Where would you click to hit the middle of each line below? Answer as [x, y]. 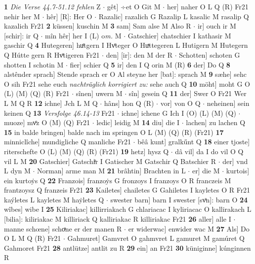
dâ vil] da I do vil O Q [209, 151]
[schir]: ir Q [21, 35]
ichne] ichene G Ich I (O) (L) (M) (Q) [179, 113]
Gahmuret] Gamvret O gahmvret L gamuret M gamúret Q [156, 238]
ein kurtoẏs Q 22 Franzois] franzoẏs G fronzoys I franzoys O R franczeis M [118, 180]
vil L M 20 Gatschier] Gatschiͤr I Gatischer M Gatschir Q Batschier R [110, 161]
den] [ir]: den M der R [139, 54]
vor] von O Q [180, 103]
